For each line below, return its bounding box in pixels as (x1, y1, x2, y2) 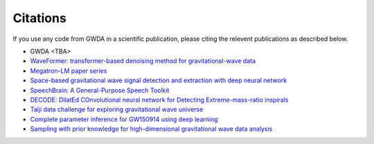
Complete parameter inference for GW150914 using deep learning (30, 115, 218, 123)
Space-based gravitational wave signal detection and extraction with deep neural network (30, 76, 287, 84)
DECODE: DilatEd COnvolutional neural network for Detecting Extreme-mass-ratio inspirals (30, 96, 289, 104)
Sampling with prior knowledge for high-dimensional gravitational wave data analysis (30, 125, 273, 133)
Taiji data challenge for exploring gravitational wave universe (30, 105, 204, 114)
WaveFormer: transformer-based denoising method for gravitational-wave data (30, 57, 256, 65)
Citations (12, 10, 67, 26)
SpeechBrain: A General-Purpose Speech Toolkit (30, 86, 170, 94)
